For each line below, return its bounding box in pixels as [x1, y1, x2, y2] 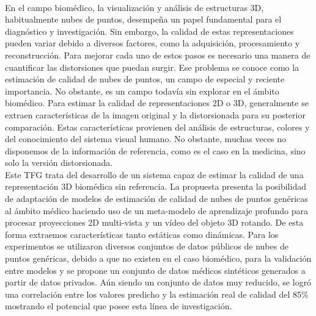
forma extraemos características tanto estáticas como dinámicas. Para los [5, 228, 279, 240]
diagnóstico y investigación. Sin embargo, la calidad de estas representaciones [5, 24, 294, 37]
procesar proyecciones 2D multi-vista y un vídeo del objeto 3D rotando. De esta [5, 216, 304, 229]
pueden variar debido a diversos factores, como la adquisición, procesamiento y [5, 37, 300, 49]
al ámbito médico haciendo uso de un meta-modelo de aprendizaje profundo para [5, 204, 309, 217]
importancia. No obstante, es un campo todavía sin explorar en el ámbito [5, 84, 279, 97]
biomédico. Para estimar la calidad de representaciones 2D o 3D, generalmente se [5, 96, 309, 109]
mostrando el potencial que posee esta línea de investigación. [5, 300, 232, 312]
